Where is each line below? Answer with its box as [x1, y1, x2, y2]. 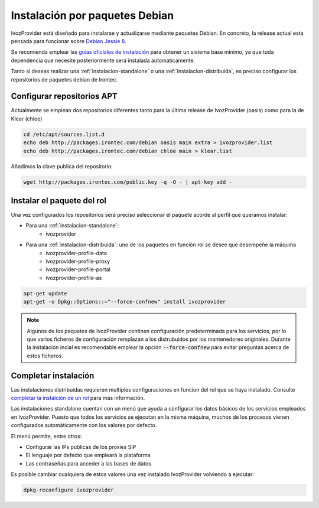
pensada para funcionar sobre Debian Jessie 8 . [11, 37, 126, 44]
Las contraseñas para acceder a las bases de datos [25, 460, 152, 467]
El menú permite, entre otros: [11, 432, 82, 439]
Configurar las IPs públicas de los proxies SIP [25, 443, 136, 450]
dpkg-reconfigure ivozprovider [23, 487, 115, 493]
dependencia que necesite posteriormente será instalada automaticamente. [11, 57, 195, 64]
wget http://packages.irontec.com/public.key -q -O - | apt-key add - [23, 178, 233, 185]
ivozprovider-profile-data [45, 249, 108, 256]
